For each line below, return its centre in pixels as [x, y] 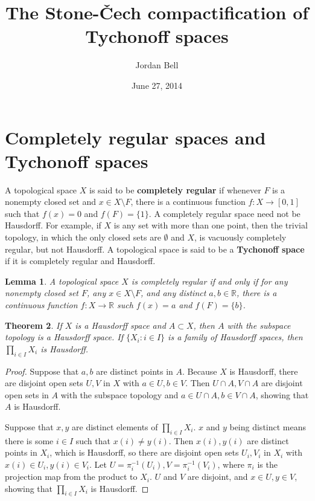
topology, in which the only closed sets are [83, 237]
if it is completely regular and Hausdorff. [80, 261]
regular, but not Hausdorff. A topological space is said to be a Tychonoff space [155, 249]
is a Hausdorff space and [120, 325]
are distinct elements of [115, 426]
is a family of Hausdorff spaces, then [235, 337]
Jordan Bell [157, 65]
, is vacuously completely [240, 237]
